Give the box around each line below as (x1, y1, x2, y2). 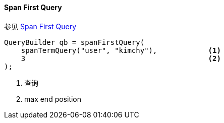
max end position (24, 94, 82, 103)
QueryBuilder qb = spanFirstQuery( (4, 38, 145, 46)
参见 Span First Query (4, 22, 77, 31)
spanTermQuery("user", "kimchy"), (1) (21, 46, 221, 54)
